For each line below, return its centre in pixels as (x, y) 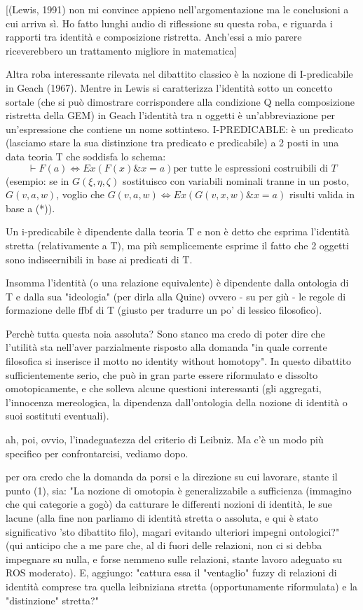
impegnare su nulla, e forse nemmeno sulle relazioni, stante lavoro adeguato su (174, 559)
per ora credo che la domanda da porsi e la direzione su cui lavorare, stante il (172, 477)
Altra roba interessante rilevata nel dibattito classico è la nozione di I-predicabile (179, 74)
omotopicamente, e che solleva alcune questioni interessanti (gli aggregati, (164, 388)
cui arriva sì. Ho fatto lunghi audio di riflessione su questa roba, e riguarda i (169, 23)
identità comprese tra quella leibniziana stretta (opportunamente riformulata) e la (182, 586)
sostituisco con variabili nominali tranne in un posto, (236, 180)
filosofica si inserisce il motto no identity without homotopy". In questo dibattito (178, 361)
